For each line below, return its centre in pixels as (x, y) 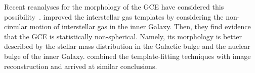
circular (16, 26)
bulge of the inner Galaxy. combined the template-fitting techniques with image (127, 56)
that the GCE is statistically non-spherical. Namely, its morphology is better (123, 36)
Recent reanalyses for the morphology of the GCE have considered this (114, 7)
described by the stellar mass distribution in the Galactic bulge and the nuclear (127, 46)
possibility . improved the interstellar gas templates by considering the (114, 16)
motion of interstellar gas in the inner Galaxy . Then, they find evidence (140, 26)
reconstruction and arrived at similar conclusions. (81, 66)
